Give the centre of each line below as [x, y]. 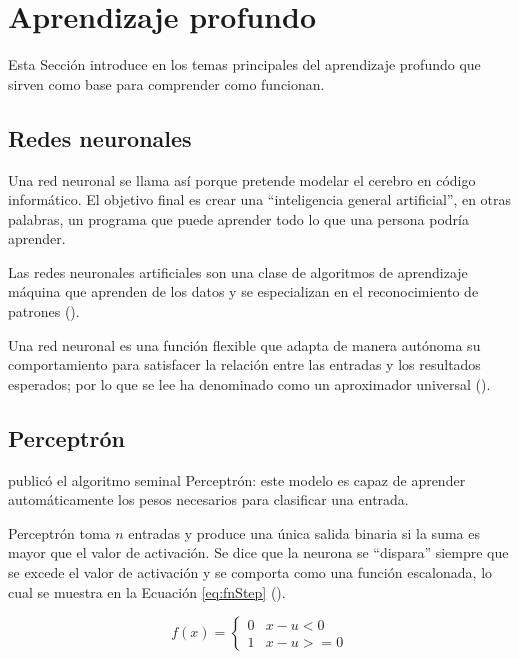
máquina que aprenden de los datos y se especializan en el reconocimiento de [243, 291]
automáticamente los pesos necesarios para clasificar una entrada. [208, 499]
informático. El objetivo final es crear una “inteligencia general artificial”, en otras [260, 199]
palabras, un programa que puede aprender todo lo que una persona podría [238, 218]
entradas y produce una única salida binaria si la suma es [304, 532]
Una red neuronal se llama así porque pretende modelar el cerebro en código [242, 179]
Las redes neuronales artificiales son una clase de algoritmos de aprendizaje [238, 271]
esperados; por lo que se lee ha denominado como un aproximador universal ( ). [249, 383]
